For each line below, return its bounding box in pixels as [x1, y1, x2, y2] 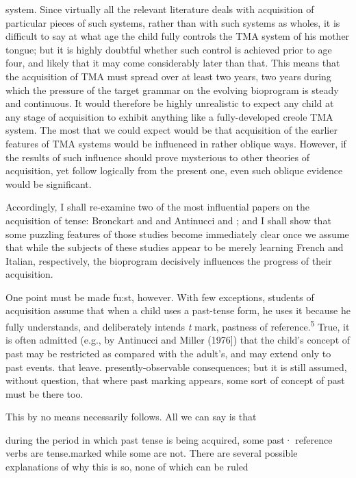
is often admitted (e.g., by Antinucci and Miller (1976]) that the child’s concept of [5, 333, 351, 347]
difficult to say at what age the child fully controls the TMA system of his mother [5, 29, 350, 43]
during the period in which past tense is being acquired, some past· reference [5, 432, 333, 446]
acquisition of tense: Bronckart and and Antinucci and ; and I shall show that [5, 213, 331, 227]
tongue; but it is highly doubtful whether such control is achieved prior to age [5, 42, 332, 56]
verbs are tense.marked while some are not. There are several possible [5, 446, 298, 460]
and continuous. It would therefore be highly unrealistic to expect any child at [5, 96, 334, 110]
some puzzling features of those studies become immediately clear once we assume [5, 226, 349, 241]
